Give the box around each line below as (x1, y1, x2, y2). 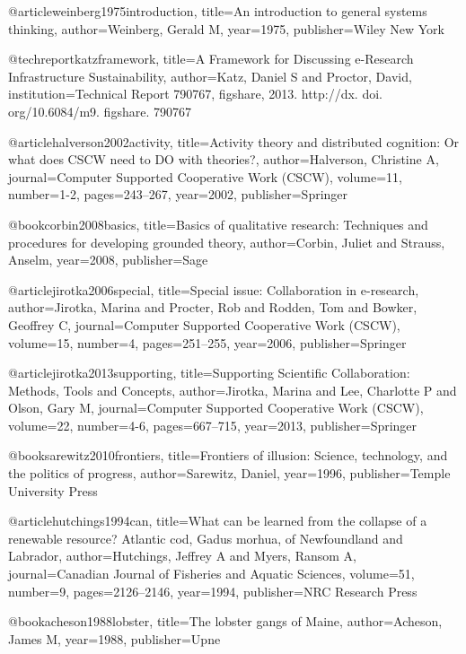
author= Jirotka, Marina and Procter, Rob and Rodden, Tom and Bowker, (8, 298, 418, 317)
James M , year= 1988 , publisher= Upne (8, 629, 221, 648)
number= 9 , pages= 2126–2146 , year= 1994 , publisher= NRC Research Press (8, 581, 418, 600)
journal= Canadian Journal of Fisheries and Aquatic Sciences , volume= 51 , (8, 564, 415, 583)
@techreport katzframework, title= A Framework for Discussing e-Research (8, 49, 414, 68)
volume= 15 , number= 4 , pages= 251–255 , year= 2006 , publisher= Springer (8, 333, 407, 352)
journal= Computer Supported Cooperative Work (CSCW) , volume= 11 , (8, 167, 402, 186)
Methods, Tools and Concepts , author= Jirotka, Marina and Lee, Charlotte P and (8, 380, 457, 399)
